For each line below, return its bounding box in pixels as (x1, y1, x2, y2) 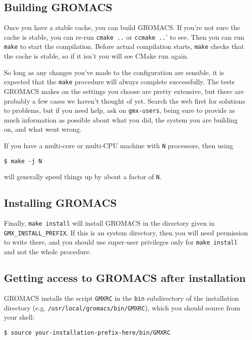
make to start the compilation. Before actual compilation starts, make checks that (4, 41, 244, 51)
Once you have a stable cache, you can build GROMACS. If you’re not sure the (4, 22, 240, 32)
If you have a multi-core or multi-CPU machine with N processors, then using (4, 140, 233, 150)
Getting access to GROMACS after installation (4, 270, 246, 285)
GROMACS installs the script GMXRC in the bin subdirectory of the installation (4, 293, 239, 303)
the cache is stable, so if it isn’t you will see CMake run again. (4, 51, 189, 61)
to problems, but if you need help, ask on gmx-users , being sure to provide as (4, 105, 235, 115)
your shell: (4, 312, 35, 322)
